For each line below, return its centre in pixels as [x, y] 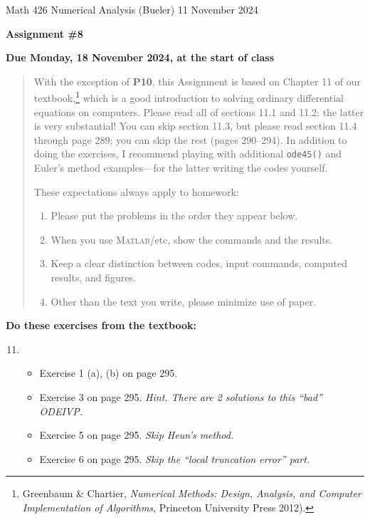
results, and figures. [93, 277]
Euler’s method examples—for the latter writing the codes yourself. [181, 168]
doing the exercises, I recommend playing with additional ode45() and [188, 154]
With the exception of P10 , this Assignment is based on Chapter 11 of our [197, 81]
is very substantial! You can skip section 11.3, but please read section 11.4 [195, 126]
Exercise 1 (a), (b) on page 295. [109, 373]
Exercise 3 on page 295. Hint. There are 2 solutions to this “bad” [181, 397]
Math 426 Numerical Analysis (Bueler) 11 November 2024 [132, 9]
